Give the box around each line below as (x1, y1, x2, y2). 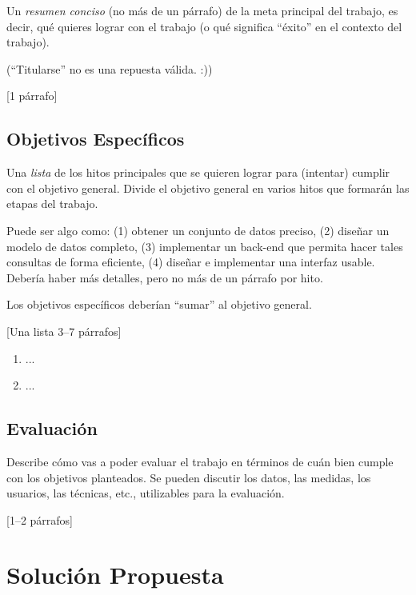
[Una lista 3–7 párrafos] (6, 322, 122, 339)
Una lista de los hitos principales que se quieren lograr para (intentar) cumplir (6, 164, 390, 181)
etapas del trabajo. (6, 195, 98, 212)
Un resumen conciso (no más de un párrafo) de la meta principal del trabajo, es (6, 2, 398, 18)
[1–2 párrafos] (6, 511, 74, 528)
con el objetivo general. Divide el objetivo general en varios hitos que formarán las (6, 179, 410, 196)
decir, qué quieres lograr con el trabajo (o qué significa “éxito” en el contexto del (6, 18, 402, 34)
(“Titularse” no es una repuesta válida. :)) (6, 60, 213, 77)
